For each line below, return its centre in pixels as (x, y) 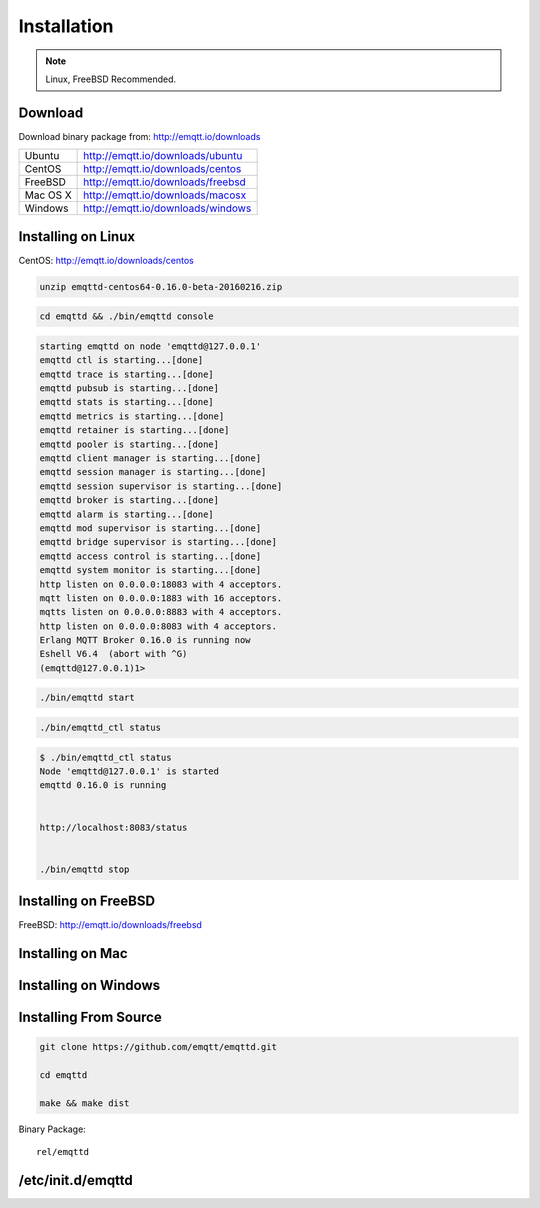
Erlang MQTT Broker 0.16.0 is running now (145, 640)
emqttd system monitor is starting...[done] (150, 570)
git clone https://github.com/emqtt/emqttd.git (158, 1047)
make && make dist (84, 1103)
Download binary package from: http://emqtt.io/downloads (139, 136)
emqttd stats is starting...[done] (126, 402)
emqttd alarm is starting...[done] (126, 514)
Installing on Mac (73, 953)
